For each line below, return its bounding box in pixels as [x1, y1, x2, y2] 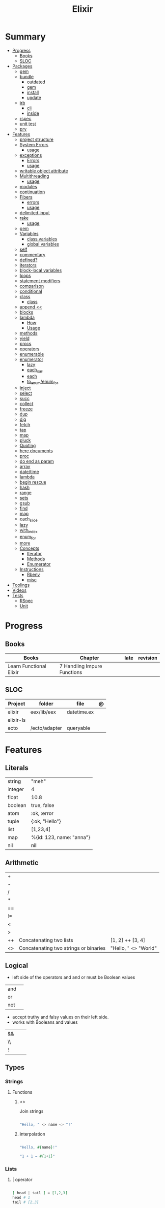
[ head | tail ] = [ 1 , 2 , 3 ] [12, 1190, 68, 1195]
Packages [12, 63, 33, 69]
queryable [67, 724, 90, 731]
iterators [19, 262, 37, 268]
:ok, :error [31, 809, 54, 816]
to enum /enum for [27, 378, 58, 385]
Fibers [19, 194, 33, 200]
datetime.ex [67, 708, 94, 715]
